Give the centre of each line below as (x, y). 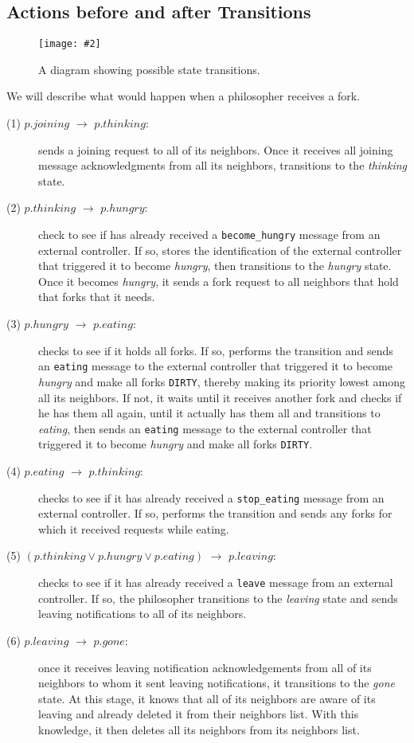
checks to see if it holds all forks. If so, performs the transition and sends (216, 350)
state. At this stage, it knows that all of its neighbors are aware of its (207, 698)
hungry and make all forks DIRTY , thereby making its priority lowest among (222, 381)
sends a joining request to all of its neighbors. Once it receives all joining (216, 149)
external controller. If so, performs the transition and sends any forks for (215, 513)
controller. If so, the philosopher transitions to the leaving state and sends (218, 598)
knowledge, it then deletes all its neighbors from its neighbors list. (199, 729)
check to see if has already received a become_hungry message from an (209, 235)
